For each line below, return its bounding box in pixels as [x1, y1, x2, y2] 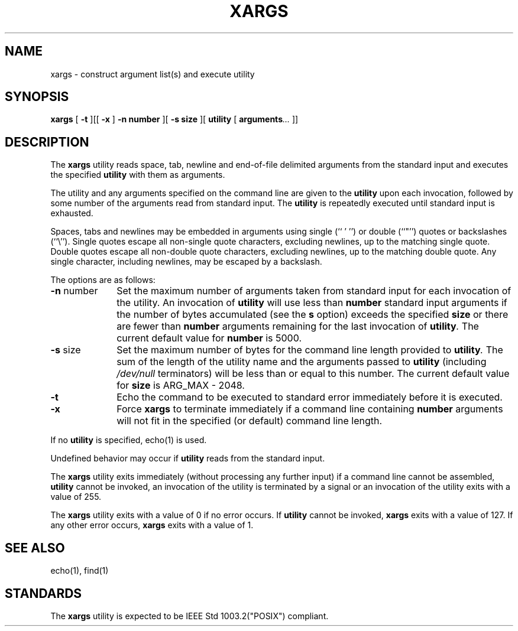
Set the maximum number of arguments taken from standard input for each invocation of [116, 285, 511, 297]
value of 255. [50, 492, 102, 502]
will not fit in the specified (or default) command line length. [116, 415, 383, 427]
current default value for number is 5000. [116, 332, 302, 344]
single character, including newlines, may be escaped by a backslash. [50, 256, 322, 267]
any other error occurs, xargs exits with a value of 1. [50, 520, 254, 531]
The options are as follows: [50, 275, 156, 285]
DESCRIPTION [5, 134, 89, 149]
